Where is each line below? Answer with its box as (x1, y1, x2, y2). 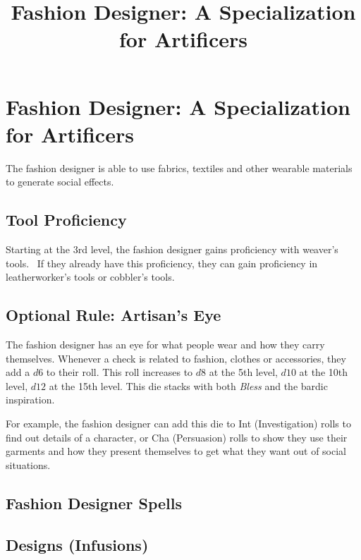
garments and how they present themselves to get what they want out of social (6, 444, 347, 458)
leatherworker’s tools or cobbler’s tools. (6, 269, 175, 284)
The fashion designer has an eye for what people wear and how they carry (6, 337, 325, 352)
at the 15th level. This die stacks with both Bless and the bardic (49, 378, 328, 393)
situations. (6, 457, 51, 472)
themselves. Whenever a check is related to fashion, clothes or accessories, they (6, 351, 346, 365)
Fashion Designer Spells (6, 492, 183, 513)
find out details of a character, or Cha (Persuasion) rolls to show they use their (6, 430, 348, 444)
